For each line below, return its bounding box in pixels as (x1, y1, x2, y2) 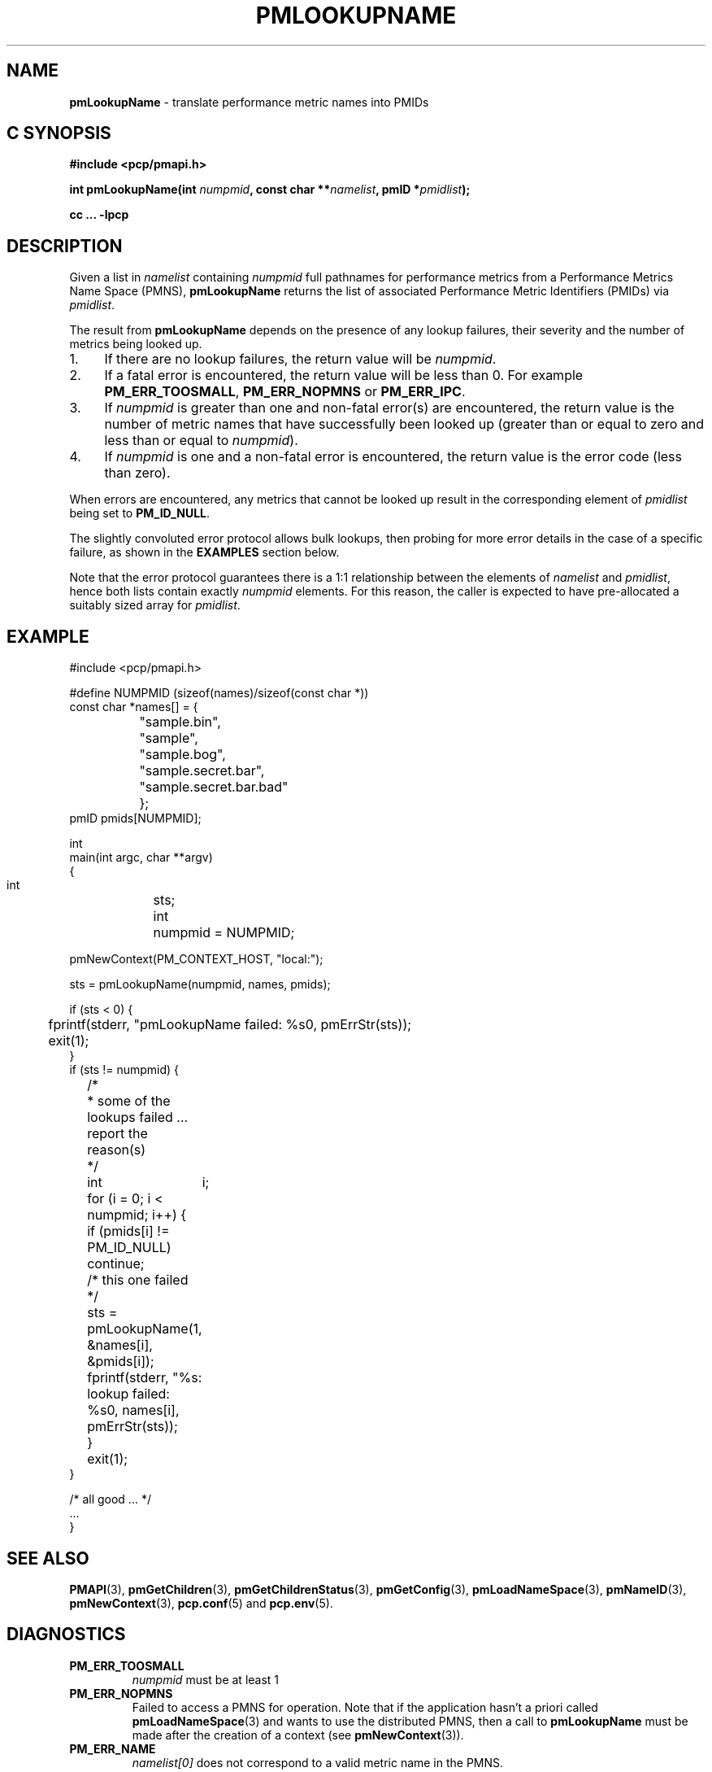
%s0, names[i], (87, 1402, 180, 1419)
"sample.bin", (139, 714, 221, 731)
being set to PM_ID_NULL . (69, 506, 211, 521)
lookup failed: (87, 1386, 170, 1403)
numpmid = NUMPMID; (153, 924, 295, 941)
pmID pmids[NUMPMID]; (69, 811, 202, 826)
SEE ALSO (7, 1547, 89, 1569)
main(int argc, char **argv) (69, 850, 213, 865)
